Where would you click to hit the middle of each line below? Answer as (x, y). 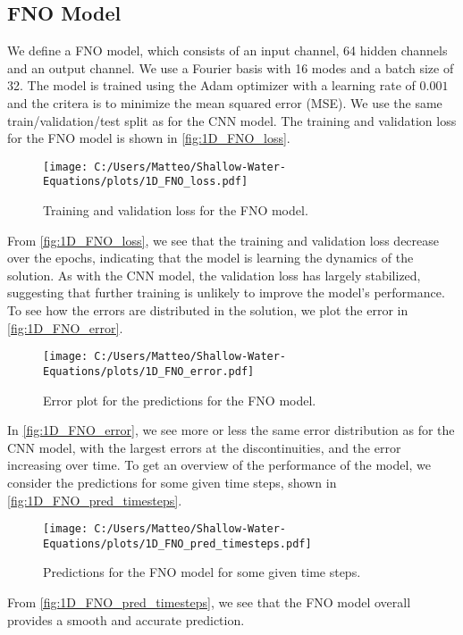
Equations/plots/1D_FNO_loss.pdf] (146, 182)
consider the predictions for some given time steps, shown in (172, 482)
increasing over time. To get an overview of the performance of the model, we (219, 465)
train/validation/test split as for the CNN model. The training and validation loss (232, 120)
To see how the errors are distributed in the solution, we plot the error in (208, 310)
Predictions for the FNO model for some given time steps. (202, 572)
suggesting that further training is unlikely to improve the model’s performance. (226, 292)
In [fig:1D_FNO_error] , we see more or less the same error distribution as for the (231, 430)
